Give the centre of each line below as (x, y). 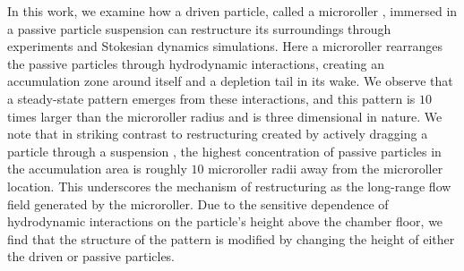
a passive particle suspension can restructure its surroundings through (199, 28)
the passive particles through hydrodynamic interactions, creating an (196, 63)
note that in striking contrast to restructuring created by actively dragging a (218, 134)
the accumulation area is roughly (97, 169)
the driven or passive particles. (91, 256)
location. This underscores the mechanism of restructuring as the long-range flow (229, 186)
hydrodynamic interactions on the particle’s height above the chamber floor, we (225, 221)
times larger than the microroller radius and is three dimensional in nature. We (225, 116)
